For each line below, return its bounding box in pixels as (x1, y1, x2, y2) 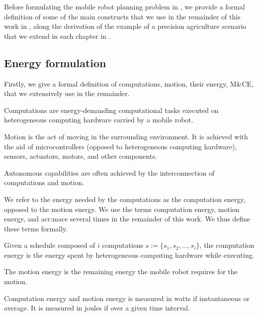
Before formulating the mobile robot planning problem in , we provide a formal (4, 1, 245, 11)
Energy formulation (4, 55, 106, 70)
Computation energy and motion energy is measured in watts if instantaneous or (4, 293, 250, 303)
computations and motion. (4, 177, 85, 188)
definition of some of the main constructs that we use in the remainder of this (4, 11, 241, 21)
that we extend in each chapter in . (4, 30, 111, 41)
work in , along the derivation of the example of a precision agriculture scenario (4, 21, 247, 31)
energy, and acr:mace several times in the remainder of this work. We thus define (4, 213, 251, 224)
